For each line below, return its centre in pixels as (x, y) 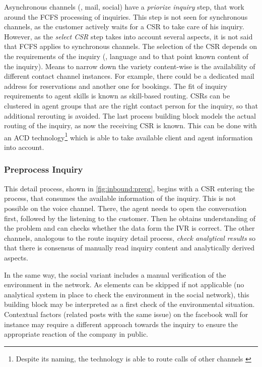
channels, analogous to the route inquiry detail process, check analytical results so (130, 238)
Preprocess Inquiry (44, 169)
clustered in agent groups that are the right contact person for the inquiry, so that (131, 105)
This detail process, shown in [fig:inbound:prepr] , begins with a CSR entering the (129, 188)
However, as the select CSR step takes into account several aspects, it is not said (128, 36)
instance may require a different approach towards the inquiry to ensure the (121, 324)
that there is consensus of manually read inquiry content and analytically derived (129, 248)
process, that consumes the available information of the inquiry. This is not (120, 198)
